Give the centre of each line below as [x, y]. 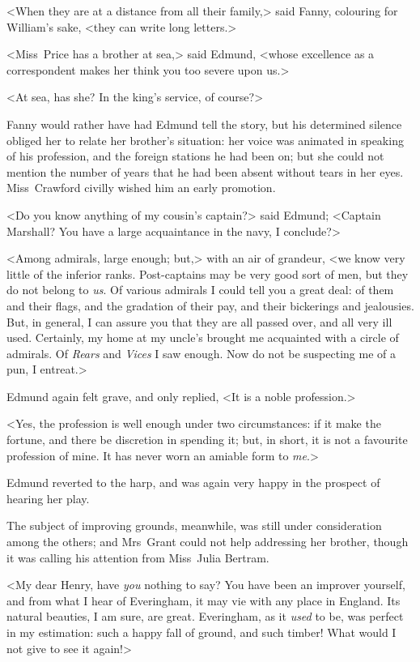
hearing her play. [48, 498]
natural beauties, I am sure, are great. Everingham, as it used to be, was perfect [205, 616]
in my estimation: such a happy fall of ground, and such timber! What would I [202, 632]
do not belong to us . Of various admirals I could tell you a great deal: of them [200, 290]
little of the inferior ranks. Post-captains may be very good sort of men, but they [208, 273]
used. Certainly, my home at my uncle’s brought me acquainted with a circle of [203, 337]
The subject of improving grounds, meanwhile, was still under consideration [194, 525]
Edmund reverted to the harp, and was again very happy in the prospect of [193, 483]
